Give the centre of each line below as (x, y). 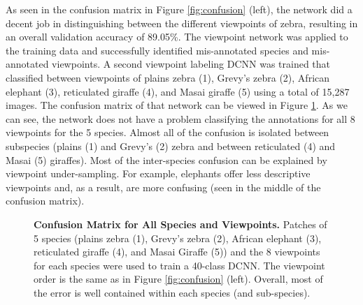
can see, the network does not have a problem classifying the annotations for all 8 (180, 118)
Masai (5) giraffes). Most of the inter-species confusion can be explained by (166, 159)
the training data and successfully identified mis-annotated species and (157, 50)
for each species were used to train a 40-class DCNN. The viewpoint (179, 265)
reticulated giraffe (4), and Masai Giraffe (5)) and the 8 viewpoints (177, 252)
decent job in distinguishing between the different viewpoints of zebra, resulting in (182, 23)
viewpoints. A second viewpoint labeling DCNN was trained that (191, 64)
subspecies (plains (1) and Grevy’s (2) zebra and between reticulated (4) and (171, 146)
